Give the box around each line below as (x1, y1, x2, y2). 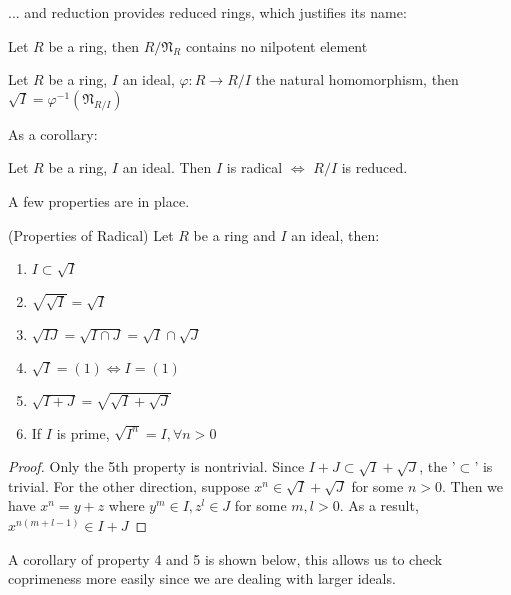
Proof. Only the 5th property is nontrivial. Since (8, 456, 305, 477)
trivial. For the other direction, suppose (8, 475, 250, 496)
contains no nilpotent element (185, 35, 368, 56)
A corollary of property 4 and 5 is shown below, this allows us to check (8, 548, 443, 569)
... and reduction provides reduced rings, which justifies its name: (8, 2, 407, 22)
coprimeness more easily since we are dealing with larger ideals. (8, 568, 396, 589)
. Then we (441, 475, 504, 496)
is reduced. (341, 157, 408, 178)
